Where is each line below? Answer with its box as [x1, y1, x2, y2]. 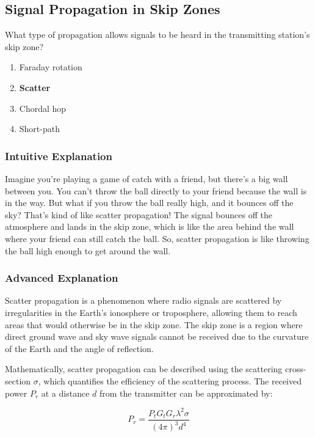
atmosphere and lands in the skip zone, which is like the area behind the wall [5, 220, 294, 233]
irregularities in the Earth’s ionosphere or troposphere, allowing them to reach [5, 306, 297, 318]
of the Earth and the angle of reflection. [5, 342, 154, 354]
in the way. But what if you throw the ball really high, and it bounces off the [5, 196, 294, 209]
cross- [284, 362, 306, 375]
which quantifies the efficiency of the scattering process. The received [43, 374, 302, 387]
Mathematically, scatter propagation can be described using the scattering [5, 362, 283, 375]
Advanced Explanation [5, 270, 118, 285]
